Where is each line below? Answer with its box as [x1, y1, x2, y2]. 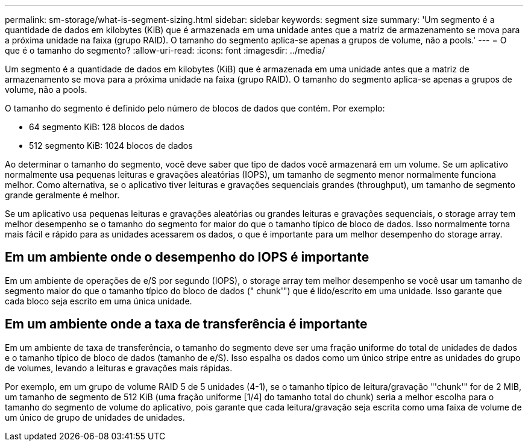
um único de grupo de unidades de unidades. [5, 412, 185, 422]
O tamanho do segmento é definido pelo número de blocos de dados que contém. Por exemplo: [5, 103, 385, 113]
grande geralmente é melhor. [5, 190, 120, 200]
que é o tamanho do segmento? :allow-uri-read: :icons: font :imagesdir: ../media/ [5, 45, 325, 55]
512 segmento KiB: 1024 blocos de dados [29, 140, 193, 151]
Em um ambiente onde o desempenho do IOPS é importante [5, 250, 369, 265]
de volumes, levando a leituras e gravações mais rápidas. [5, 362, 233, 373]
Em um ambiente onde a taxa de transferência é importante [5, 316, 368, 332]
